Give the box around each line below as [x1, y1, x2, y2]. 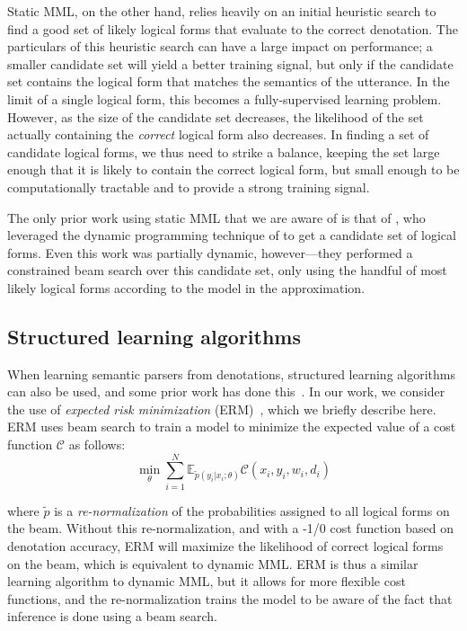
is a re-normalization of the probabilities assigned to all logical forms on [54, 501, 450, 520]
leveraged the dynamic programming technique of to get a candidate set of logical [7, 226, 456, 244]
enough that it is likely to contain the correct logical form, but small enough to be [7, 160, 460, 179]
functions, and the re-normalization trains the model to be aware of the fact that [7, 589, 453, 608]
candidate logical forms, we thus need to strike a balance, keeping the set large [7, 142, 440, 161]
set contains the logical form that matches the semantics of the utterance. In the [7, 72, 450, 91]
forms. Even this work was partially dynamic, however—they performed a [7, 243, 413, 262]
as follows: [68, 435, 126, 454]
